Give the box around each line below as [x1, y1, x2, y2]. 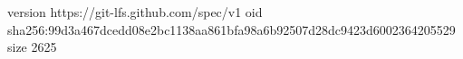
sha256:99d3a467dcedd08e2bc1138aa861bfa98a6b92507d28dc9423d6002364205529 [7, 20, 456, 38]
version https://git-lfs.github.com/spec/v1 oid [7, 3, 263, 21]
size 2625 [7, 38, 57, 56]
